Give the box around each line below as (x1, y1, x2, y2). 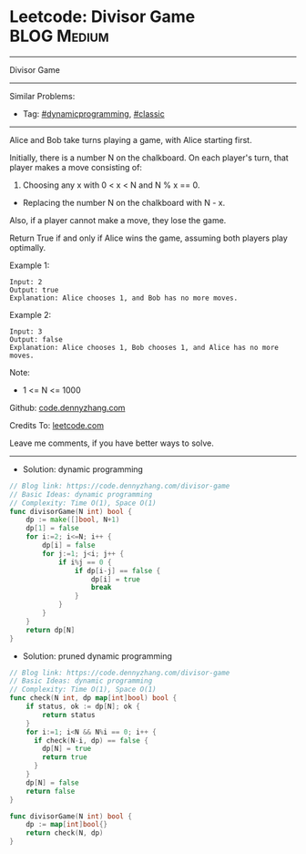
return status (42, 710, 96, 719)
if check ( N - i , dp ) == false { (33, 736, 148, 745)
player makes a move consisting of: (9, 161, 143, 172)
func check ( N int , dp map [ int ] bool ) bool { (9, 694, 178, 703)
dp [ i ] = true (90, 574, 141, 584)
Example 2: (9, 309, 52, 320)
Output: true (9, 285, 59, 294)
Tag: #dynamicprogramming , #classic (22, 108, 166, 119)
